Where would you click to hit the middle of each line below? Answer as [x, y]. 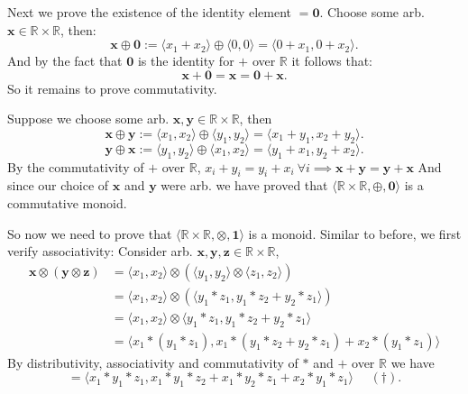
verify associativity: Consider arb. [100, 251]
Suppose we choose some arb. [88, 119]
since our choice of [58, 185]
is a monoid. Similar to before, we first [355, 233]
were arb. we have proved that [244, 185]
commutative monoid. [67, 202]
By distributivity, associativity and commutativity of [153, 362]
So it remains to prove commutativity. [112, 88]
